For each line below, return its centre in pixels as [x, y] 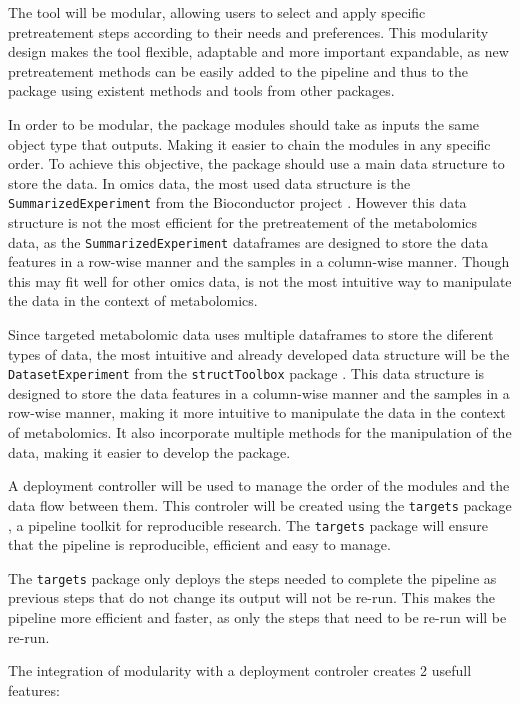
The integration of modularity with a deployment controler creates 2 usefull [240, 670]
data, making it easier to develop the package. [149, 451]
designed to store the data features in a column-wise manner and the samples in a [259, 392]
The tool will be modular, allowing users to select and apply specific [217, 12]
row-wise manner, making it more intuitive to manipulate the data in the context [257, 412]
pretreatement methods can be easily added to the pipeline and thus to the [238, 70]
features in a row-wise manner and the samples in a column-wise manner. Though [259, 261]
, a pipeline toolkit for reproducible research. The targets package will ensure [248, 524]
